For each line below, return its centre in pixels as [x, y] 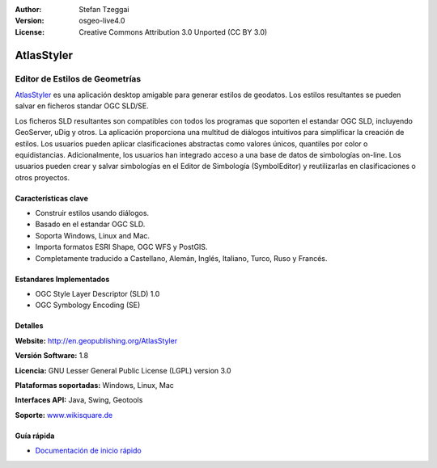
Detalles [29, 326]
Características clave [52, 198]
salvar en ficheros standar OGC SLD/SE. [82, 106]
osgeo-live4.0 [102, 21]
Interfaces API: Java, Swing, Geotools [79, 400]
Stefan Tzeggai [104, 9]
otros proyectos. [42, 177]
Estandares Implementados [62, 279]
